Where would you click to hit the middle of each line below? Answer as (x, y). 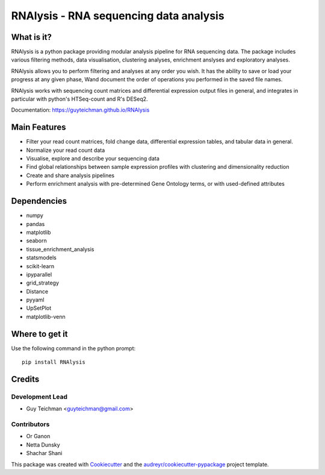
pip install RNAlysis (54, 362)
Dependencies (39, 201)
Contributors (30, 424)
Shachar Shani (44, 453)
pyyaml (35, 300)
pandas (36, 224)
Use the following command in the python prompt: (73, 348)
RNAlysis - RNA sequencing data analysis (118, 16)
